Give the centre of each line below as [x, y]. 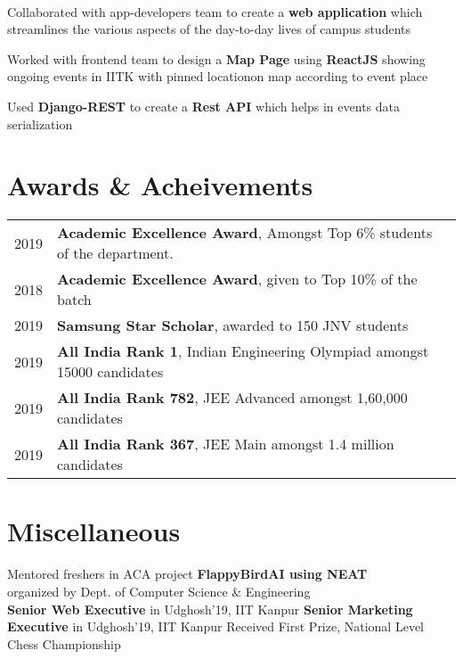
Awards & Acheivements [160, 185]
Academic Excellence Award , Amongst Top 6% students [245, 233]
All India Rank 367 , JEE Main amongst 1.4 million [226, 444]
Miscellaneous [94, 531]
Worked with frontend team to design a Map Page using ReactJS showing [216, 58]
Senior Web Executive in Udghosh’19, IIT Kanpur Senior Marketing [210, 609]
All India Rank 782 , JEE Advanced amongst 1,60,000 [232, 398]
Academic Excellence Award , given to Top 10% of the [237, 279]
